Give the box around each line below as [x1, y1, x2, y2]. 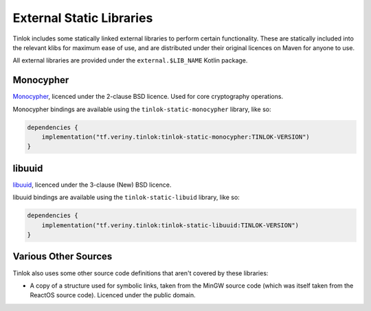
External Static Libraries [12, 10, 153, 25]
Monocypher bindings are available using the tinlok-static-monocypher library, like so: [12, 105, 271, 113]
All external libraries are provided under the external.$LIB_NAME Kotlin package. [12, 56, 248, 65]
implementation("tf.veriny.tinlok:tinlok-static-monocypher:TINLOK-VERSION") [41, 133, 311, 141]
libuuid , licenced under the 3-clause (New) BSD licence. [12, 181, 172, 189]
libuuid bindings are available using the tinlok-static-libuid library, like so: [12, 193, 240, 202]
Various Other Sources [12, 251, 113, 262]
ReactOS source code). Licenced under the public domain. [30, 291, 196, 299]
